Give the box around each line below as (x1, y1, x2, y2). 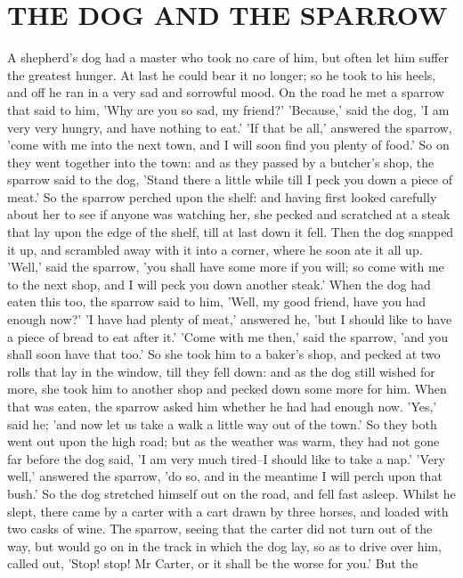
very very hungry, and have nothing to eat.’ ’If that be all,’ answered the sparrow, (7, 118, 452, 136)
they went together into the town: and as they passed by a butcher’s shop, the (7, 152, 435, 171)
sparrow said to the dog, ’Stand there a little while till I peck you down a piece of (7, 170, 452, 189)
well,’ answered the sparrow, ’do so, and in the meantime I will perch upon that (7, 467, 443, 485)
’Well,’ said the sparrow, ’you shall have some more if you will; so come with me (7, 257, 444, 276)
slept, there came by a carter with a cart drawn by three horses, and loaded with (7, 501, 449, 520)
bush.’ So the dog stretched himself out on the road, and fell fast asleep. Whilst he (7, 484, 456, 502)
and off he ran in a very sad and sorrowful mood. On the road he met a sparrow (7, 83, 444, 102)
